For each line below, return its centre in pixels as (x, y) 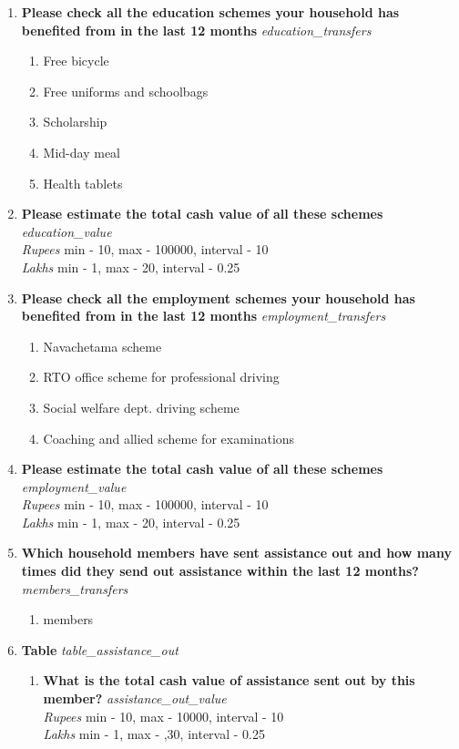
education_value (66, 231)
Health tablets (83, 183)
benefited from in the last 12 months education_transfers (196, 30)
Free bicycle (76, 61)
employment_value (74, 486)
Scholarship (75, 122)
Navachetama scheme (102, 346)
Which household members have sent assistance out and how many (236, 553)
